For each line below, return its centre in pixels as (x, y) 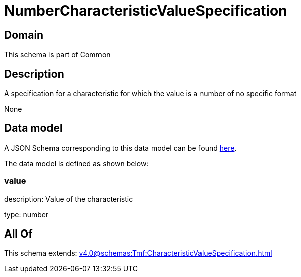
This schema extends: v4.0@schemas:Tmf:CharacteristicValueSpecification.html (138, 253)
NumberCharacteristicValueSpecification (146, 11)
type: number (27, 214)
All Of (18, 234)
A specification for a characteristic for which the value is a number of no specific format (150, 94)
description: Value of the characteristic (69, 199)
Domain (24, 35)
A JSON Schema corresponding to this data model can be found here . (120, 148)
